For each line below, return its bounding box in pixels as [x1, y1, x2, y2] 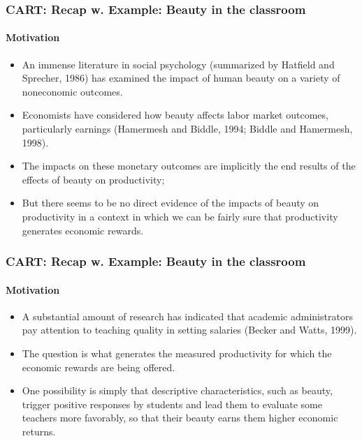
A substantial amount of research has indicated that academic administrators [22, 308, 353, 323]
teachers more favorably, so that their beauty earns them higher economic [22, 410, 338, 425]
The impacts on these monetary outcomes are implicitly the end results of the [22, 158, 356, 173]
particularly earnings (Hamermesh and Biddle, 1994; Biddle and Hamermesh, [22, 121, 353, 136]
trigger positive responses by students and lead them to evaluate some [22, 396, 322, 411]
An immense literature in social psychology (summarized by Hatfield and [22, 57, 335, 71]
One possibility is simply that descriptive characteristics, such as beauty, [22, 383, 333, 398]
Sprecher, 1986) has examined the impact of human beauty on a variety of [22, 70, 340, 85]
